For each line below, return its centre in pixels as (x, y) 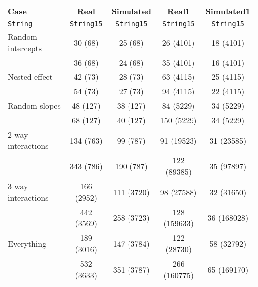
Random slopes (34, 106)
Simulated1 (228, 11)
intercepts (25, 48)
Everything (27, 243)
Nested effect (30, 77)
